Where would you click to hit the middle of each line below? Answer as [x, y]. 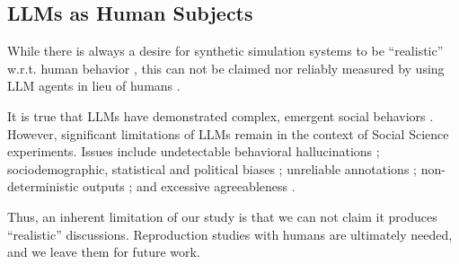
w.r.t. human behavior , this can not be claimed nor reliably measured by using [226, 68]
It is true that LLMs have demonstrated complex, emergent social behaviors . [221, 115]
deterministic [43, 186]
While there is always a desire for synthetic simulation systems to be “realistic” [225, 51]
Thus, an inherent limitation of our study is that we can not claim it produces [222, 216]
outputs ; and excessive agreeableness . [189, 186]
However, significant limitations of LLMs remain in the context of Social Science [228, 133]
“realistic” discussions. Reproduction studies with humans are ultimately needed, [230, 234]
